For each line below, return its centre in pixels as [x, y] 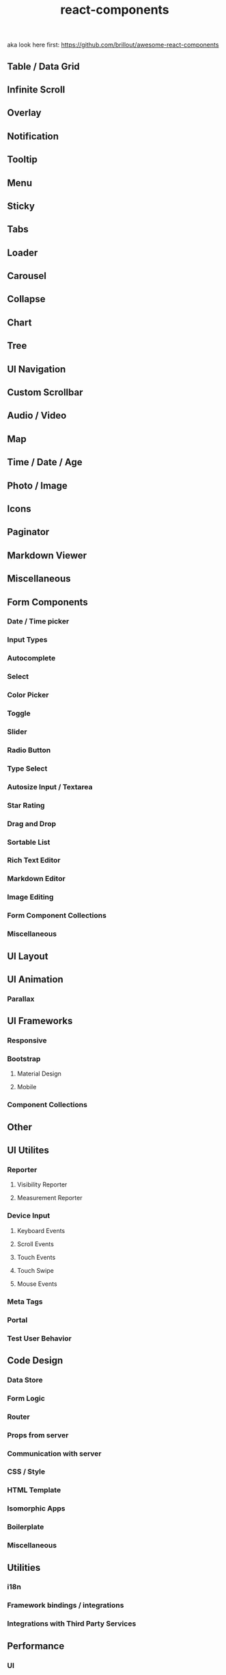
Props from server [38, 1435]
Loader [23, 252]
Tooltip [22, 160]
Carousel [27, 276]
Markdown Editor [37, 879]
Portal [17, 1319]
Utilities [24, 1567]
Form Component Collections [57, 915]
